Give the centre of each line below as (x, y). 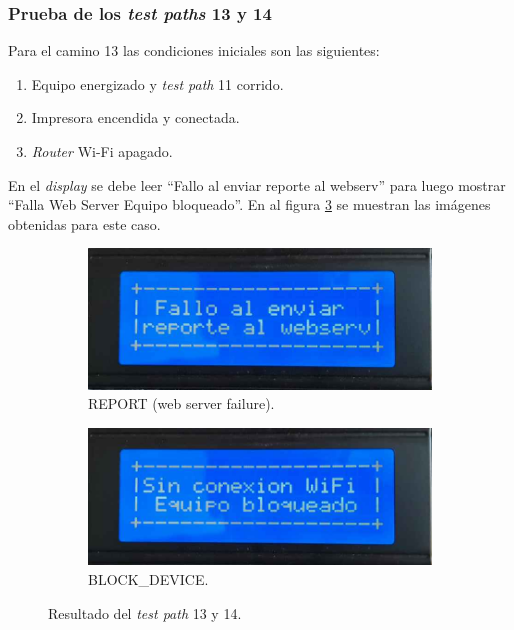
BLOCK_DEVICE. (148, 579)
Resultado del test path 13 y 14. (145, 612)
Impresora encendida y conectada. (135, 117)
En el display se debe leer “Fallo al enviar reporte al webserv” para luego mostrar (257, 184)
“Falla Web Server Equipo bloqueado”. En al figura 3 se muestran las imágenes (249, 204)
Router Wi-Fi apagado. (102, 151)
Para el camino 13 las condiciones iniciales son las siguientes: (194, 50)
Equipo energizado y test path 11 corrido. (157, 83)
